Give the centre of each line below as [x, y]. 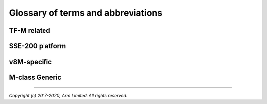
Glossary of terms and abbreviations [86, 13]
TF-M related [30, 30]
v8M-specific [30, 62]
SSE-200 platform [38, 46]
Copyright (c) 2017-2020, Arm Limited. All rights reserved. [68, 95]
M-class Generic [35, 78]
